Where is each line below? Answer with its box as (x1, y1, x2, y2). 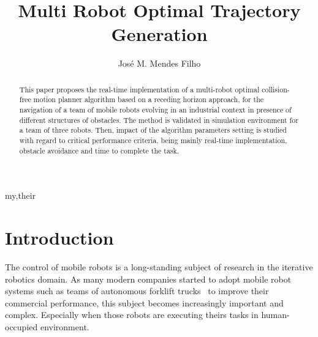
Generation (111, 21, 208, 46)
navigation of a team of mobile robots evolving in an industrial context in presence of (19, 105, 292, 115)
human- (261, 308, 290, 321)
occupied (5, 320, 38, 333)
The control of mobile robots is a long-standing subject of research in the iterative (5, 261, 313, 273)
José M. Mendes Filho (118, 57, 201, 70)
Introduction (5, 225, 114, 250)
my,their (5, 189, 36, 202)
